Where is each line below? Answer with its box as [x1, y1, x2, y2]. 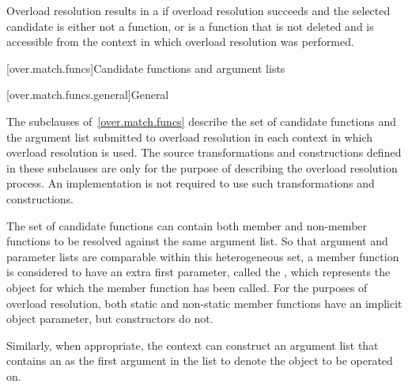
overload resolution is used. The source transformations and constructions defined [6, 144, 402, 161]
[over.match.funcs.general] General [6, 86, 169, 103]
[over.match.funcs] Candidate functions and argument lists [6, 59, 285, 76]
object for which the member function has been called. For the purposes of [6, 279, 368, 295]
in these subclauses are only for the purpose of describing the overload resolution [6, 159, 398, 176]
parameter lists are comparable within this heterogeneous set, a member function [6, 248, 399, 264]
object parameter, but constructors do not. [6, 310, 213, 327]
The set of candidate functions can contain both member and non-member [6, 217, 368, 233]
